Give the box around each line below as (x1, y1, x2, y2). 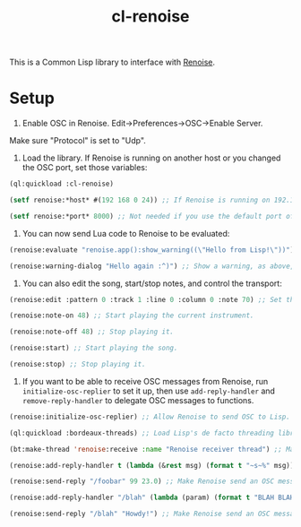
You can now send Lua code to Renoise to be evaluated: (21, 228, 230, 238)
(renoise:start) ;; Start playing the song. (9, 343, 178, 353)
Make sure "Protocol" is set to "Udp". (9, 135, 146, 146)
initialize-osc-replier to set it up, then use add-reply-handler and (21, 385, 276, 396)
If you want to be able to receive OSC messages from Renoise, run (21, 376, 269, 386)
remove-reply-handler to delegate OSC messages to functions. (21, 394, 254, 405)
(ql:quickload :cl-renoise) (9, 179, 115, 189)
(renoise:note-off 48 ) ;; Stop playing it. (9, 327, 175, 337)
